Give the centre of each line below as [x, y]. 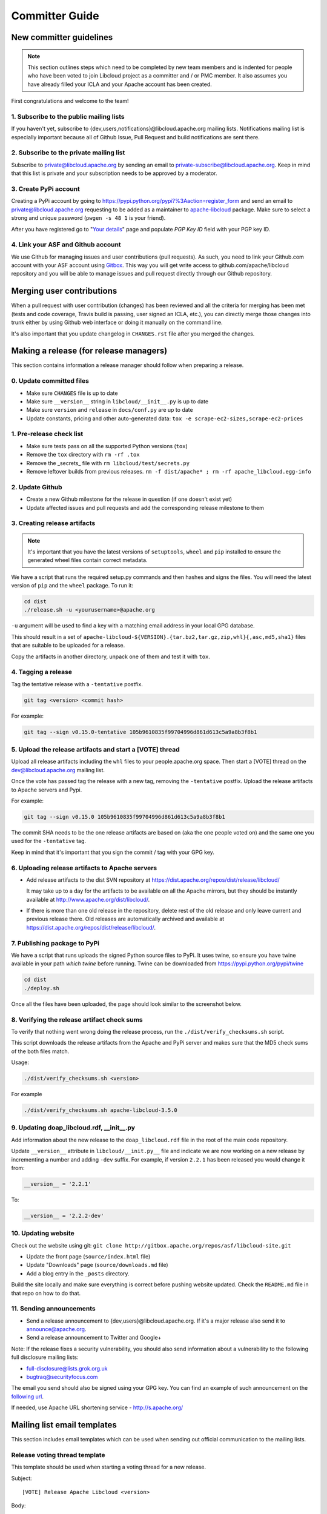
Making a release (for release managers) [89, 351]
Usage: [20, 1062]
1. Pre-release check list [47, 434]
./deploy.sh [42, 988]
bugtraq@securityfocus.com [62, 1377]
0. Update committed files [50, 381]
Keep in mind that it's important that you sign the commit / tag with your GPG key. [113, 852]
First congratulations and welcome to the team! [70, 101]
